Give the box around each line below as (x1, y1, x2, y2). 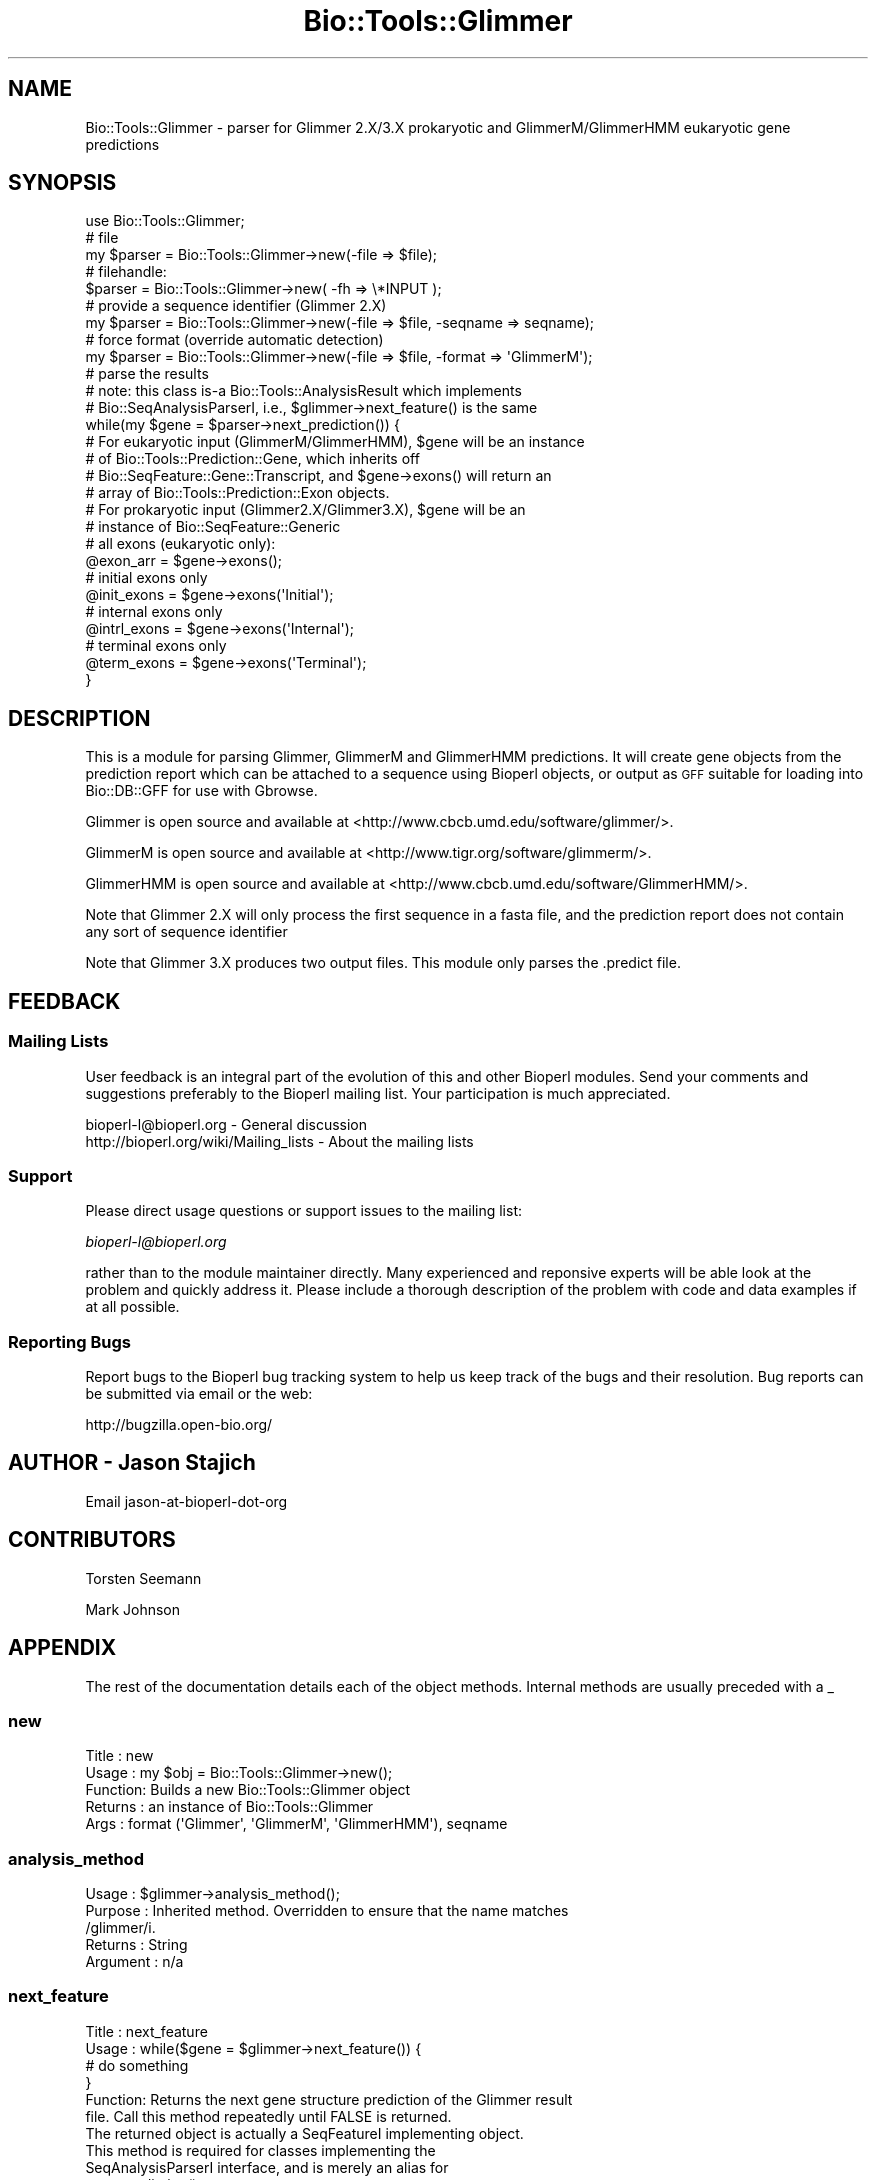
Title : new (85, 1747, 154, 1765)
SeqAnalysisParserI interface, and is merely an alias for (85, 2158, 449, 2176)
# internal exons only (85, 603, 223, 621)
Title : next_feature (85, 2022, 208, 2040)
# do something (85, 2056, 189, 2074)
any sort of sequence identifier (85, 923, 288, 941)
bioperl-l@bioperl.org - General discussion (85, 1115, 368, 1133)
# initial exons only (85, 569, 208, 587)
